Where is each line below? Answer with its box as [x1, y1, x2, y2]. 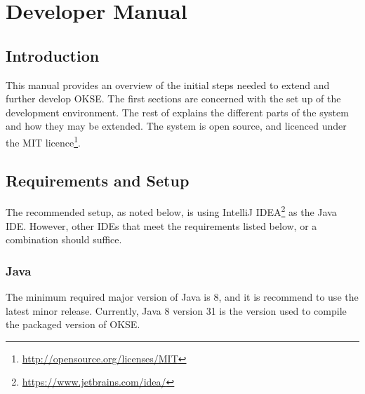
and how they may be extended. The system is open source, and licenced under [6, 118, 347, 133]
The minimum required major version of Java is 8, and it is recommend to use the [6, 290, 359, 304]
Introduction [6, 44, 100, 66]
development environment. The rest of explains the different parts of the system [6, 104, 349, 119]
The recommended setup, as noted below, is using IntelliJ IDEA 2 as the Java [6, 203, 337, 219]
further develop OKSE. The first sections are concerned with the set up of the [6, 91, 341, 106]
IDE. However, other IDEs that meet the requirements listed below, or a [6, 218, 317, 233]
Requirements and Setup [6, 169, 190, 191]
